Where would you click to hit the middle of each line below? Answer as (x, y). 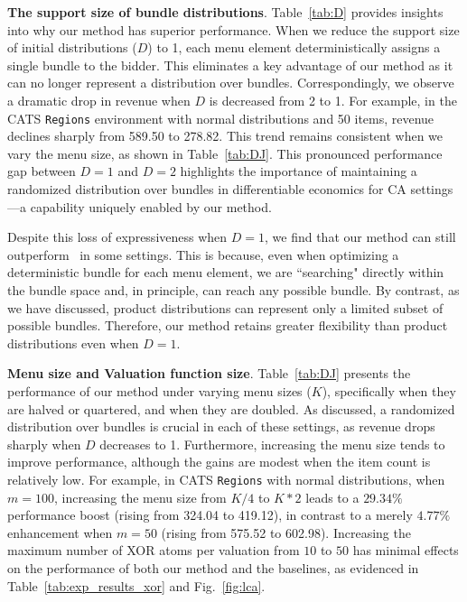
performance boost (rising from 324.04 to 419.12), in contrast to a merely (210, 515)
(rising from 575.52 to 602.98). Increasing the (286, 532)
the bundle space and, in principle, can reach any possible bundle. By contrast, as (233, 289)
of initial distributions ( (72, 47)
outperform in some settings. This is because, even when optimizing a (203, 254)
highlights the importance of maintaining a (299, 171)
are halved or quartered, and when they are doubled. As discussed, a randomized (231, 408)
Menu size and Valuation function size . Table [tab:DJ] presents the (209, 373)
